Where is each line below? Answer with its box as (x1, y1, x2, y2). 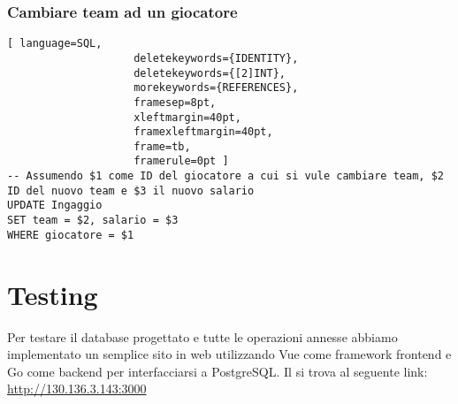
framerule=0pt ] (134, 155, 229, 168)
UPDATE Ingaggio (7, 199, 103, 212)
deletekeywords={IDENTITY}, (134, 51, 299, 65)
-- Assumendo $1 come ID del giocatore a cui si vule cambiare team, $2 (7, 170, 444, 183)
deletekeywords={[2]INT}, (134, 66, 286, 80)
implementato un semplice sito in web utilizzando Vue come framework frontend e (7, 345, 452, 363)
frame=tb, (134, 140, 191, 153)
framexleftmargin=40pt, (134, 126, 273, 139)
